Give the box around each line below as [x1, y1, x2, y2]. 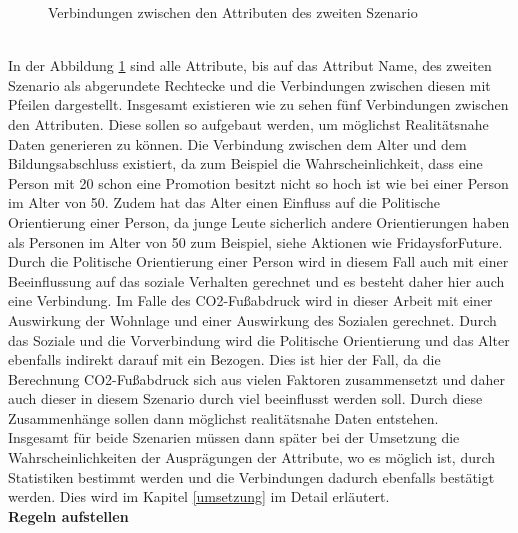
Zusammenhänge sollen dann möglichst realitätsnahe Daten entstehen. [8, 407, 439, 428]
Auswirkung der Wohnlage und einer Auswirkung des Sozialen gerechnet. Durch [8, 309, 497, 330]
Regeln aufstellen [8, 505, 129, 526]
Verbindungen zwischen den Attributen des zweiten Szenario [48, 2, 418, 22]
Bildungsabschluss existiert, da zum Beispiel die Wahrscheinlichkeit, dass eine [8, 153, 483, 174]
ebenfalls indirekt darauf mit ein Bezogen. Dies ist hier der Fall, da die [8, 349, 441, 370]
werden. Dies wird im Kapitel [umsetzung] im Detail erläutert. [8, 486, 390, 507]
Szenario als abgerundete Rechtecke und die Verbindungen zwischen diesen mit [8, 74, 491, 95]
